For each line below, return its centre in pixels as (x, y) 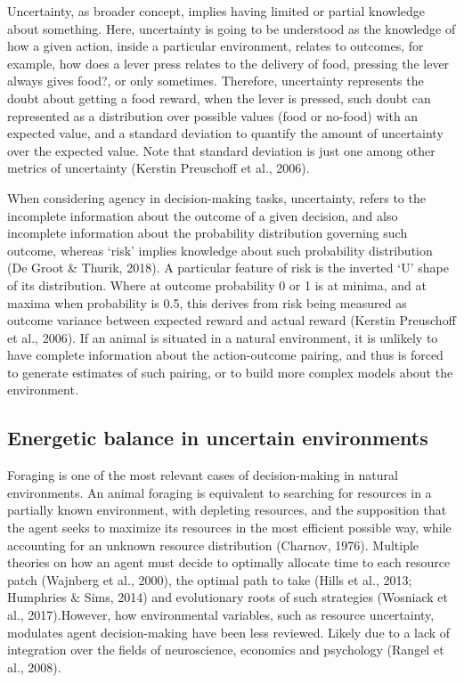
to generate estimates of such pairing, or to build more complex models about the (230, 372)
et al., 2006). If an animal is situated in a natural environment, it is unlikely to (223, 337)
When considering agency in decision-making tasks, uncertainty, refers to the (216, 197)
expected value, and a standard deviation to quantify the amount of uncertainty (225, 133)
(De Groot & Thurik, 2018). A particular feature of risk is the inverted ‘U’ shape (228, 268)
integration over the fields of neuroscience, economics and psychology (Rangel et (226, 650)
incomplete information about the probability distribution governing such (208, 233)
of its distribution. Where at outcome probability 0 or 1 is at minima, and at (217, 285)
